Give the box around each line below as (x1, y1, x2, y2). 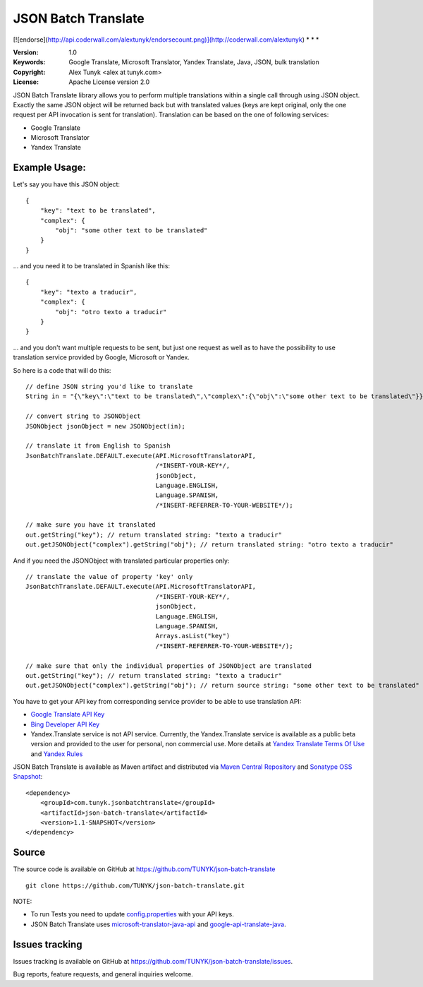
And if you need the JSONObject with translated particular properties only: (13, 556, 230, 565)
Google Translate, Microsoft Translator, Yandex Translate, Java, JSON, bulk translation (68, 58, 320, 66)
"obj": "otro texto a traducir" (55, 308, 167, 316)
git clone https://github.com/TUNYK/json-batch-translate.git (25, 881, 245, 890)
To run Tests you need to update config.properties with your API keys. (30, 910, 234, 919)
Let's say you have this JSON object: (13, 180, 120, 189)
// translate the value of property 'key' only (25, 573, 193, 581)
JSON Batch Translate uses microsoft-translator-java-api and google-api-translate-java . (30, 920, 287, 928)
